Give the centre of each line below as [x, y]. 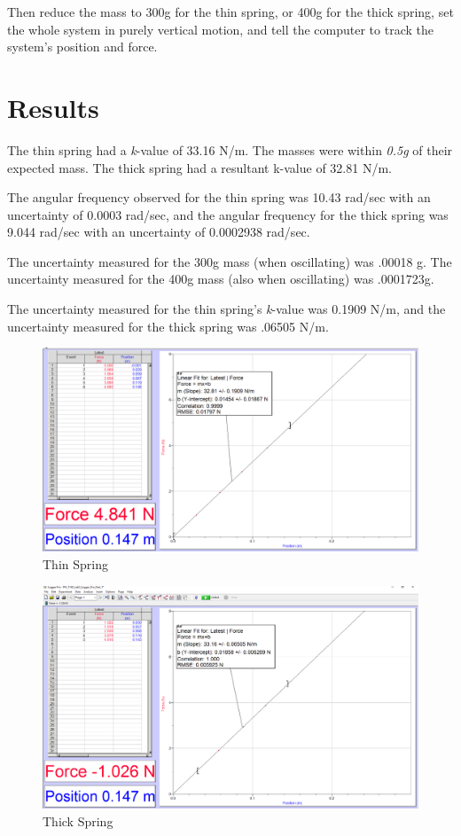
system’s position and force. [82, 47]
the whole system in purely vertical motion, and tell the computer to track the [220, 29]
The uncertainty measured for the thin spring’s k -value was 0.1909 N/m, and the [227, 309]
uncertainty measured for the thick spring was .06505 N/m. [168, 326]
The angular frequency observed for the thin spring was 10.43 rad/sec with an [219, 197]
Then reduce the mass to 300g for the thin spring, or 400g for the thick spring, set [230, 12]
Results [53, 107]
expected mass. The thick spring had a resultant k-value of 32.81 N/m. [199, 167]
